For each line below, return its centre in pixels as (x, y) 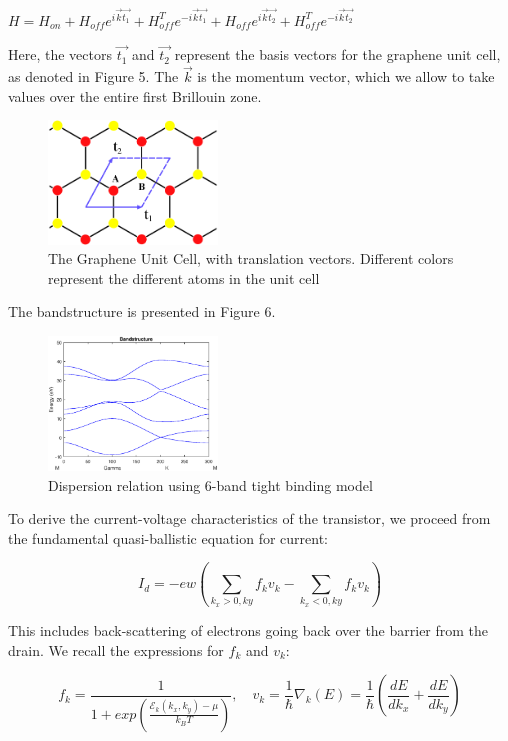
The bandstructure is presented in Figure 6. (142, 311)
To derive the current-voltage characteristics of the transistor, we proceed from (249, 518)
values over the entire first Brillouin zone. (135, 95)
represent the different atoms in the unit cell (184, 277)
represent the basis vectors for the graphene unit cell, (337, 54)
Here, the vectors (60, 54)
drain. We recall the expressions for (116, 649)
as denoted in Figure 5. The (93, 76)
